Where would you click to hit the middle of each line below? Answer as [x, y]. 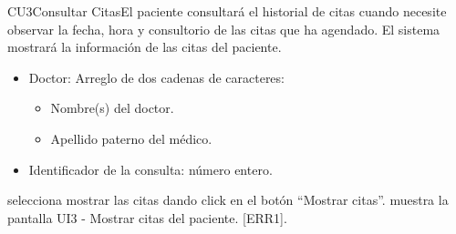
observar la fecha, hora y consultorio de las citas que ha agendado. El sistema [224, 29]
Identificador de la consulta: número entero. [150, 169]
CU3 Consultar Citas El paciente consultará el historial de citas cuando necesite [227, 11]
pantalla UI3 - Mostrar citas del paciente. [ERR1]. [147, 217]
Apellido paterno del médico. [131, 138]
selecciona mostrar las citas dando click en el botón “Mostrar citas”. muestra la [228, 200]
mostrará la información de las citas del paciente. [145, 47]
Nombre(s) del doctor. [112, 108]
